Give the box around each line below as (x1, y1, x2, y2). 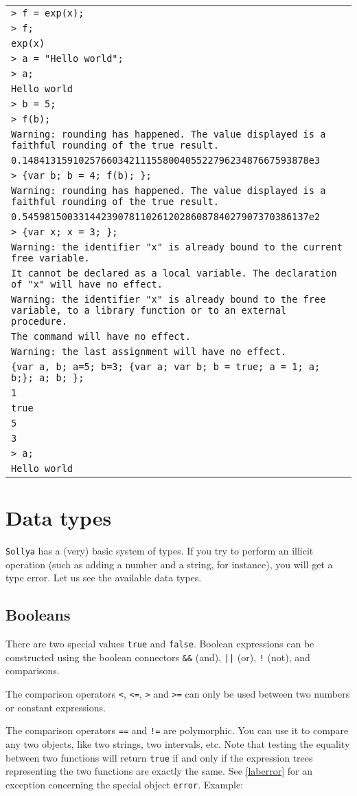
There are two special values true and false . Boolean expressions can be (5, 636, 314, 651)
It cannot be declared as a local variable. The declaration (11, 268, 337, 279)
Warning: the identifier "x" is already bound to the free (11, 294, 326, 305)
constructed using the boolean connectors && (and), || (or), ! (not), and (5, 649, 310, 664)
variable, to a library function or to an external (11, 305, 287, 316)
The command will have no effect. (11, 331, 191, 342)
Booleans (5, 604, 71, 625)
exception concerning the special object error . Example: (5, 777, 244, 791)
